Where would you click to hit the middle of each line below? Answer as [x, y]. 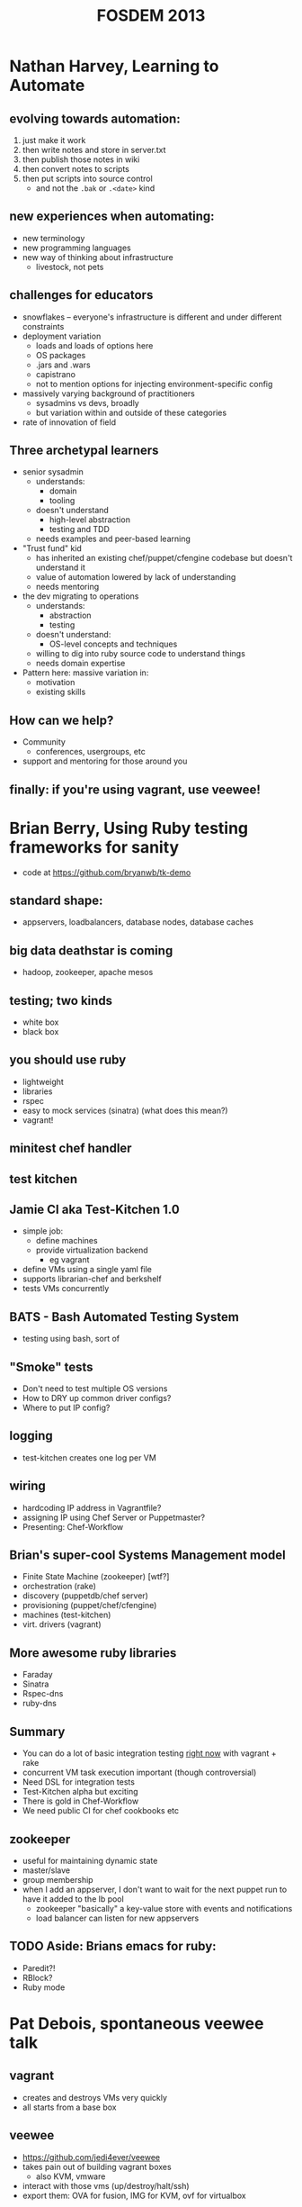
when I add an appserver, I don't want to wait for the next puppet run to [155, 1889]
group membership [58, 1879]
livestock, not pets [70, 267]
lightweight [43, 1081]
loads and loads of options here [94, 345]
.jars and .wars [63, 365]
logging [31, 1436]
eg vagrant [69, 1260]
